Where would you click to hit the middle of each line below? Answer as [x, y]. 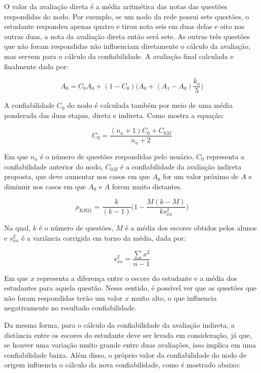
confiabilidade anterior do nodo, [54, 166]
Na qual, [18, 228]
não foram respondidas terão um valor [63, 297]
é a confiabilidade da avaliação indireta [181, 166]
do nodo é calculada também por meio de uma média [150, 105]
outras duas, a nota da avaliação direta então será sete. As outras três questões [127, 36]
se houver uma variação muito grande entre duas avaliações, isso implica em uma [130, 345]
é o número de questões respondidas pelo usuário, [117, 156]
